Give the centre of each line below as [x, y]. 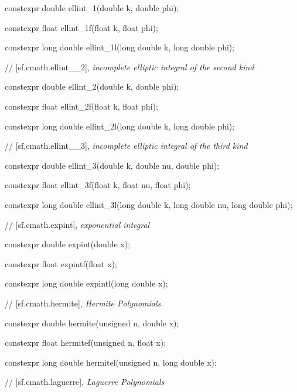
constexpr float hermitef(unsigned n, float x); [86, 342]
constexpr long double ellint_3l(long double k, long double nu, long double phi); [149, 204]
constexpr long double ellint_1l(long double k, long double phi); [120, 47]
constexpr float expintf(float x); [61, 263]
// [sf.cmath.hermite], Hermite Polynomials [83, 303]
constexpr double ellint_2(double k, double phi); [92, 86]
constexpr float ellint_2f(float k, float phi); [81, 106]
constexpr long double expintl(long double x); [86, 283]
